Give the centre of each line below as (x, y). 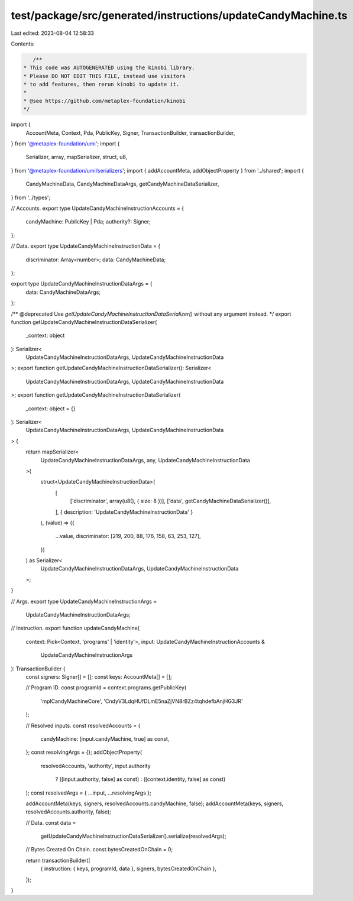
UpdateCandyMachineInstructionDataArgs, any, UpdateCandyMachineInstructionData (145, 460)
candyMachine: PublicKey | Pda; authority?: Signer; (88, 222)
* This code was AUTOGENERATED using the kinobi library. (109, 68)
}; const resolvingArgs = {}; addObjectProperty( (84, 752)
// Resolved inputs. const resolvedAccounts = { (83, 725)
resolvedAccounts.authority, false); (69, 812)
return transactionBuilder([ (58, 860)
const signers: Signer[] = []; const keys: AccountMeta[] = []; (99, 677)
